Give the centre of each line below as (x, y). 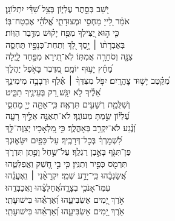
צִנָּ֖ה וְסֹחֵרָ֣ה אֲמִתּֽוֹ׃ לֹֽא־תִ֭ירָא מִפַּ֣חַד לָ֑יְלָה (69, 56)
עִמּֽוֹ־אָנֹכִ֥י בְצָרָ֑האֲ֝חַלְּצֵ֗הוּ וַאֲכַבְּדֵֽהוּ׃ (58, 187)
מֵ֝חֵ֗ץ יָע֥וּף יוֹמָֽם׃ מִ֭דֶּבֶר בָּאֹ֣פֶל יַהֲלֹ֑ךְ (59, 68)
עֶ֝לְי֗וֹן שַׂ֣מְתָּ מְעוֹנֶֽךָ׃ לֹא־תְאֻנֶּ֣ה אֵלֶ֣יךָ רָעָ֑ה (68, 116)
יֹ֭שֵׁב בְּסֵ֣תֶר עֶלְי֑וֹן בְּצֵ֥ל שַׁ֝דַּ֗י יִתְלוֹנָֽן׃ (57, 8)
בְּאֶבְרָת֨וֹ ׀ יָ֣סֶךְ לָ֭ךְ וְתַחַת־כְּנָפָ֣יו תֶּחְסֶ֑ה (65, 44)
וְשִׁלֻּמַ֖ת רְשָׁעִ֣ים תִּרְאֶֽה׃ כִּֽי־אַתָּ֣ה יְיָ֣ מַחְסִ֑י (68, 104)
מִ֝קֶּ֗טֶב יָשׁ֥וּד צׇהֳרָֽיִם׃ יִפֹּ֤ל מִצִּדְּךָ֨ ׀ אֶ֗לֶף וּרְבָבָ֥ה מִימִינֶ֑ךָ (88, 80)
